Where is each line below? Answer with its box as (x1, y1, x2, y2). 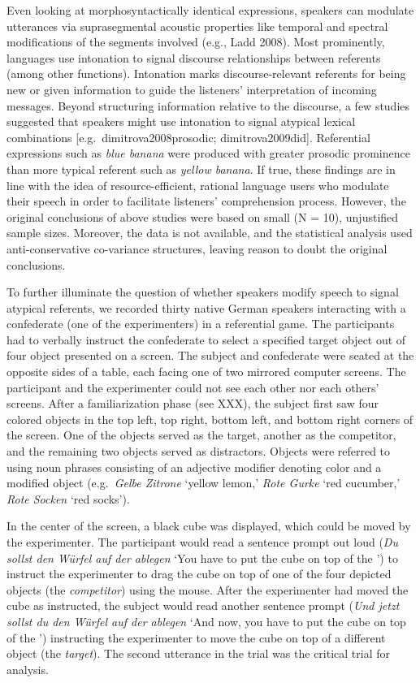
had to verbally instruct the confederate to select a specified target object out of (6, 331, 406, 348)
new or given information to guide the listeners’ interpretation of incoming (6, 80, 377, 97)
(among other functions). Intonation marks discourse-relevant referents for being (6, 65, 406, 82)
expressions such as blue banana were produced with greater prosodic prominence (6, 145, 410, 162)
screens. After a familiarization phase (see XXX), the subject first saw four (6, 395, 379, 412)
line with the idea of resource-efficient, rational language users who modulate (6, 176, 389, 193)
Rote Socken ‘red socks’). (6, 490, 130, 507)
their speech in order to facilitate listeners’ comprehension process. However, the (6, 192, 406, 210)
